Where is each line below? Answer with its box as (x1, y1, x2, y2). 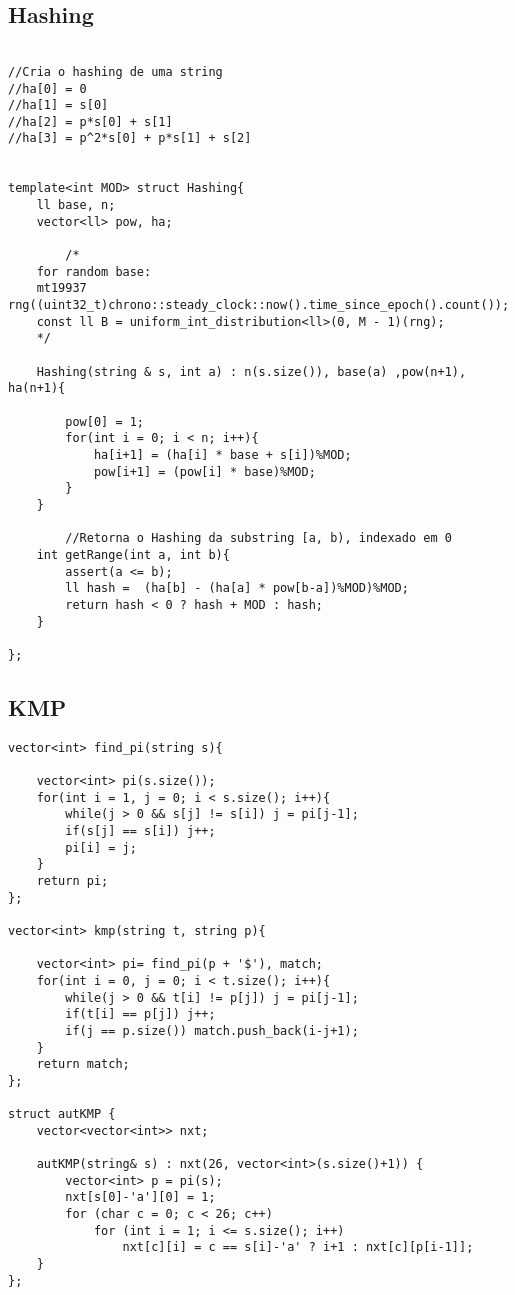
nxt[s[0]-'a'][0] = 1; (65, 1190, 216, 1205)
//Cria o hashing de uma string (8, 64, 223, 79)
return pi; (36, 873, 109, 888)
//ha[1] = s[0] (8, 98, 109, 113)
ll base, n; (36, 198, 116, 213)
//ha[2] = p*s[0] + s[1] (8, 114, 173, 129)
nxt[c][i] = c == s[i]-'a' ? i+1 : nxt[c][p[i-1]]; (122, 1240, 474, 1255)
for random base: (36, 264, 152, 279)
